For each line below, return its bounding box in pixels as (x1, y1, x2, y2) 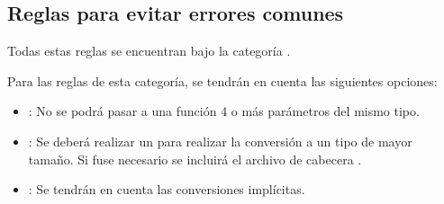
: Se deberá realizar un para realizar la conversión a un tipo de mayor (28, 131, 412, 150)
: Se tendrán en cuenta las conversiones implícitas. (28, 180, 305, 199)
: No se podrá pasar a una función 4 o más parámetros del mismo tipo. (28, 102, 420, 120)
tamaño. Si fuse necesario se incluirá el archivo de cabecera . (28, 149, 362, 168)
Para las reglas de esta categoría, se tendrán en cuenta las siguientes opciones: (7, 71, 438, 90)
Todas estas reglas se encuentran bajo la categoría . (7, 41, 291, 60)
